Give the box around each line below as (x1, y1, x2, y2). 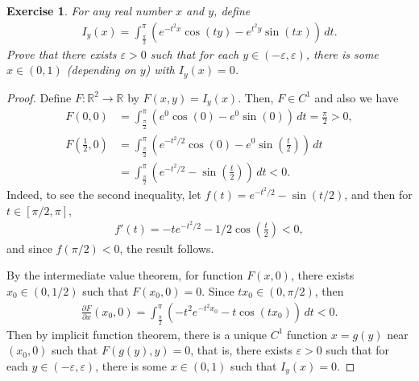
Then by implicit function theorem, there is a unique (6, 325, 267, 342)
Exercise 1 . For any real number (6, 2, 172, 19)
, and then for (344, 185, 413, 202)
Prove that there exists (6, 45, 117, 62)
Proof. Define (6, 89, 72, 106)
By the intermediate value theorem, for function (6, 267, 243, 284)
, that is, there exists (190, 342, 292, 358)
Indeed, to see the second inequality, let (6, 185, 201, 202)
